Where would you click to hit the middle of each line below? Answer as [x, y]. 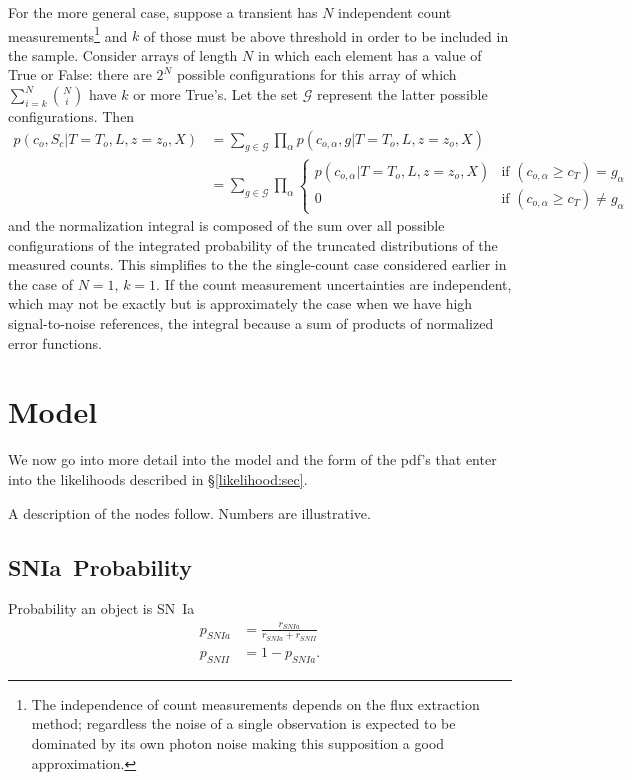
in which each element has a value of [369, 54]
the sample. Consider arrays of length [123, 54]
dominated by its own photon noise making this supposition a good [238, 742]
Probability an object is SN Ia [101, 608]
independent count [395, 12]
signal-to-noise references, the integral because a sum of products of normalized [251, 323]
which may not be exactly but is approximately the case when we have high [240, 303]
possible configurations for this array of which [316, 74]
